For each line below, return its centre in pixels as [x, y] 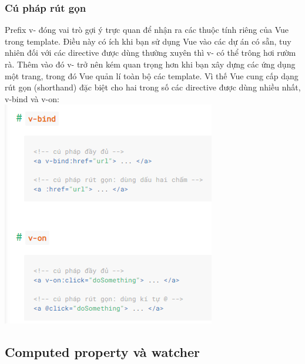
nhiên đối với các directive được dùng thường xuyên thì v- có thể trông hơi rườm [150, 53]
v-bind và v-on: [32, 98]
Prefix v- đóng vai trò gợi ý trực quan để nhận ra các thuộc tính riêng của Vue [147, 30]
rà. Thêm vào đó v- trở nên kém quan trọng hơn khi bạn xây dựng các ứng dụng [150, 64]
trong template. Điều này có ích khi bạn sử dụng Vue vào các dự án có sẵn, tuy [148, 41]
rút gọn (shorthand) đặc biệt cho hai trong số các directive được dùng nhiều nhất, [153, 87]
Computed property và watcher [103, 352]
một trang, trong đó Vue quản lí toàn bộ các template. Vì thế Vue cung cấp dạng [152, 75]
